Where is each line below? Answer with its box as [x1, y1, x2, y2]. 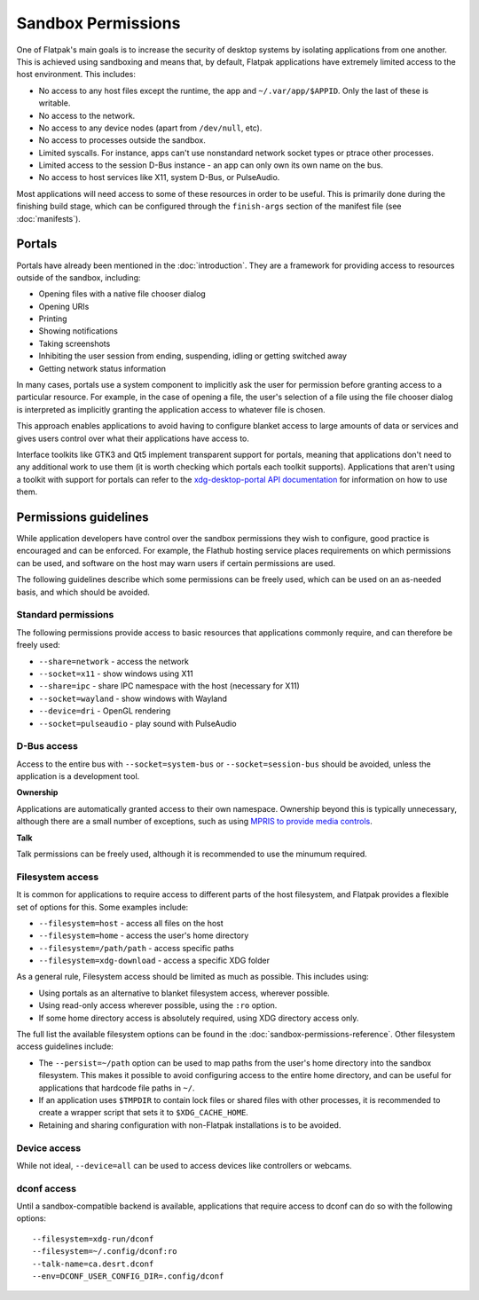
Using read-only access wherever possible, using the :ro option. [38, 1000, 278, 1011]
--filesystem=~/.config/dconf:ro [32, 1247, 177, 1257]
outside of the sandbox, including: [16, 272, 141, 283]
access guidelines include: [16, 1041, 114, 1052]
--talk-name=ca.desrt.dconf [32, 1258, 154, 1269]
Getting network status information [38, 363, 167, 374]
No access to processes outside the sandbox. [38, 135, 206, 146]
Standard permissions [16, 609, 114, 621]
